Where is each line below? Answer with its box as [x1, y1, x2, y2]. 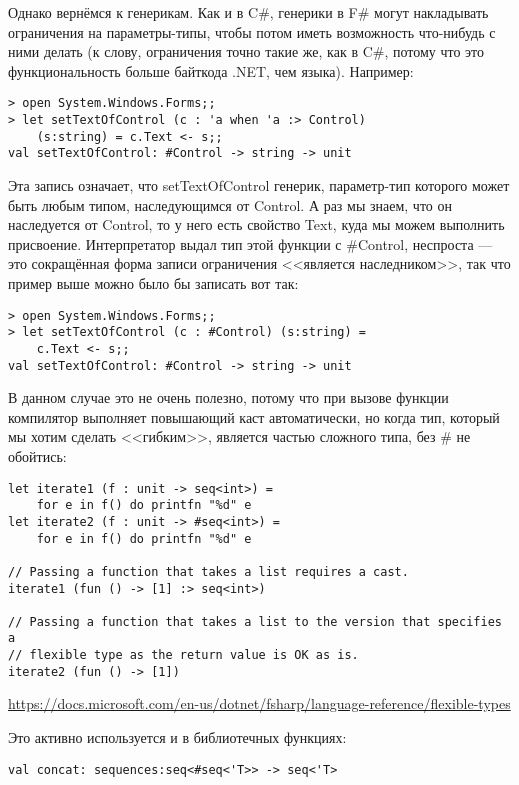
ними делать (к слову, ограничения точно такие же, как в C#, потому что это [8, 41, 485, 62]
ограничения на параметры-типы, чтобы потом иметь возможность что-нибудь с [8, 21, 496, 42]
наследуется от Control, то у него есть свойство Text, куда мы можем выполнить [8, 214, 505, 235]
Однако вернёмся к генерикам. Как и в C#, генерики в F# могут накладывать [8, 2, 489, 22]
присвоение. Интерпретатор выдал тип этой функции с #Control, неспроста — [8, 233, 493, 254]
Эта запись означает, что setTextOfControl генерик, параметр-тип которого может [8, 175, 510, 195]
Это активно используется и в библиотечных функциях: [8, 727, 347, 748]
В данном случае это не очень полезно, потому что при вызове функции [8, 387, 449, 408]
